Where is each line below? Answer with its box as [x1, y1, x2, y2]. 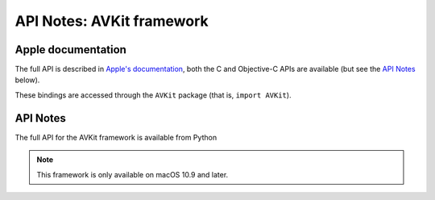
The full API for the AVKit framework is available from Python [14, 132, 217, 142]
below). [14, 75, 40, 85]
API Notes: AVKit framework [14, 12, 209, 30]
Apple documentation [14, 43, 126, 56]
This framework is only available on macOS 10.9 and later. [36, 169, 229, 179]
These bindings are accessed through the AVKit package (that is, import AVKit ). [14, 90, 292, 100]
